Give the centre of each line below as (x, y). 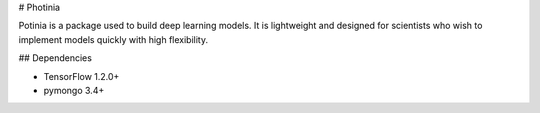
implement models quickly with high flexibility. (113, 39)
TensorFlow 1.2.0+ (81, 76)
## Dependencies (55, 58)
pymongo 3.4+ (74, 90)
